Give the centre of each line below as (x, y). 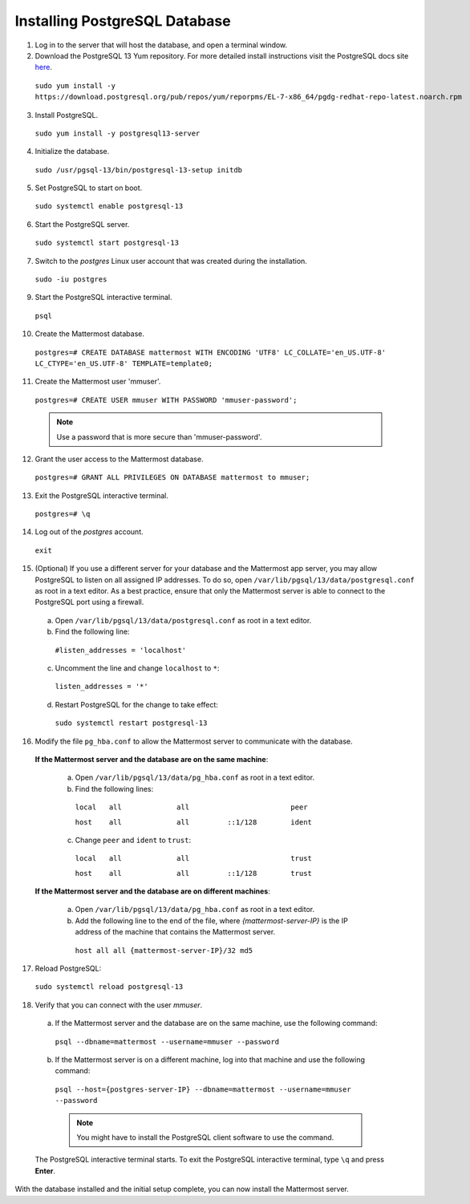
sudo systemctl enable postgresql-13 (109, 206)
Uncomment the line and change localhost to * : (137, 668)
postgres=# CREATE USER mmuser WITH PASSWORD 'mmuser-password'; (166, 400)
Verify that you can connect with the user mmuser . (119, 1005)
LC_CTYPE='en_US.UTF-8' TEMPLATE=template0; (124, 363)
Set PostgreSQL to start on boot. (89, 188)
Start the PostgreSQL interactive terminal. (103, 298)
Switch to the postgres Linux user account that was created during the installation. (171, 261)
